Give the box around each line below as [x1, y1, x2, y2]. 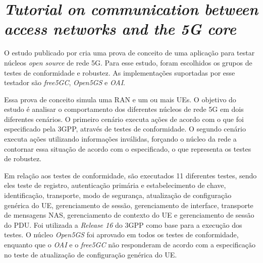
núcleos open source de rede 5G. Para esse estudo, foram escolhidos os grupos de [4, 57, 252, 68]
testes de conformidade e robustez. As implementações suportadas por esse [4, 67, 235, 78]
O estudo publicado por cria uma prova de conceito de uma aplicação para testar [4, 47, 255, 58]
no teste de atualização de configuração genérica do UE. [4, 249, 177, 259]
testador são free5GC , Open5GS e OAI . [4, 77, 125, 88]
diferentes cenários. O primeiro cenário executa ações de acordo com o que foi [4, 113, 244, 124]
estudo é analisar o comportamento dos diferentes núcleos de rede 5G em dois [4, 104, 244, 114]
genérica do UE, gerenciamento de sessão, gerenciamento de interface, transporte [4, 200, 253, 210]
